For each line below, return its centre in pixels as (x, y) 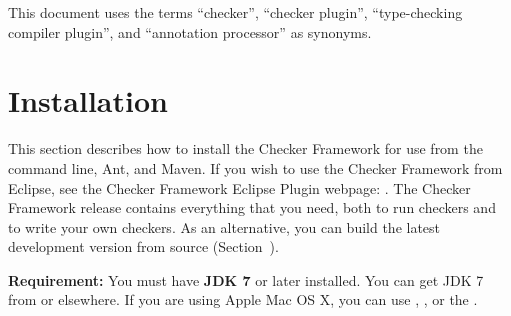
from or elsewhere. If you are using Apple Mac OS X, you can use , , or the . (243, 299)
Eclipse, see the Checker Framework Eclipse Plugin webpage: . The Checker (239, 187)
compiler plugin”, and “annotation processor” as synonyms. (190, 31)
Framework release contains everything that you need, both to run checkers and (252, 207)
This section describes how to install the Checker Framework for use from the (245, 148)
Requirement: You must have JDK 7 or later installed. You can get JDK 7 (246, 279)
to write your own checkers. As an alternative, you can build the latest (224, 226)
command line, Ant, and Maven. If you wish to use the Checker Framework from (255, 167)
